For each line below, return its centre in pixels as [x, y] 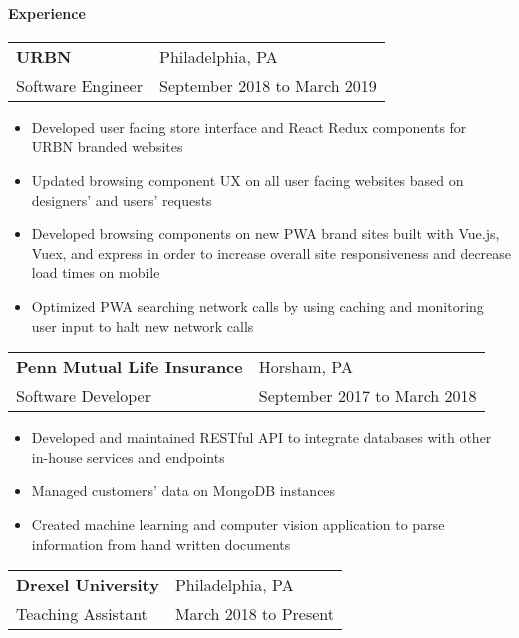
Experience [47, 12]
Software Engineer [79, 85]
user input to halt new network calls [142, 325]
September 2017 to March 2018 [367, 396]
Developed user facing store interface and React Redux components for [249, 126]
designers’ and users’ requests [121, 199]
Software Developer [83, 396]
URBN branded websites [107, 146]
